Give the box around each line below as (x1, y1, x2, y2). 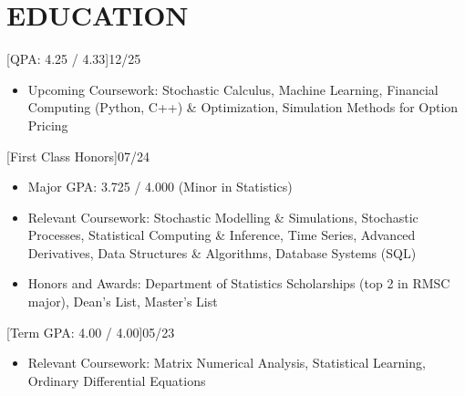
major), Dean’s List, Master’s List (27, 292, 218, 311)
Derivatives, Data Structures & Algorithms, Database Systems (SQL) (27, 243, 417, 262)
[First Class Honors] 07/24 (6, 146, 150, 165)
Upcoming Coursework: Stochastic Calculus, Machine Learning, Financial (27, 79, 439, 99)
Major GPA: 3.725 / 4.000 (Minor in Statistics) (27, 177, 293, 196)
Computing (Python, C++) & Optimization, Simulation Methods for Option (27, 98, 459, 117)
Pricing (27, 115, 68, 134)
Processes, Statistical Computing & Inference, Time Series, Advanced (27, 225, 416, 245)
